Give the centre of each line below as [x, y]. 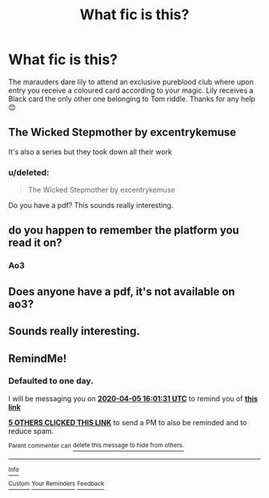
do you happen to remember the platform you [124, 231]
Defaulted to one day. [51, 381]
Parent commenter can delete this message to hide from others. [96, 445]
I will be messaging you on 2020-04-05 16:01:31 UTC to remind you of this [133, 398]
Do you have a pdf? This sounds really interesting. [91, 205]
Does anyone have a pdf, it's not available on [122, 291]
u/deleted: [29, 172]
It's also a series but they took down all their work [90, 151]
